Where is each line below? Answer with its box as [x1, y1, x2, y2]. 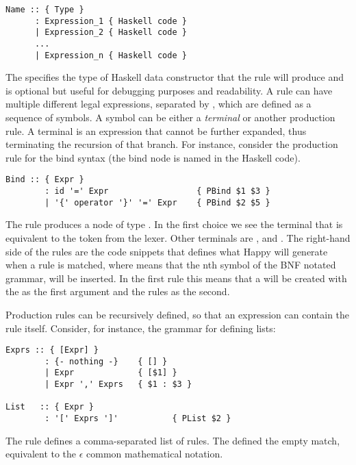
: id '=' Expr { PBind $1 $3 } [44, 186, 270, 197]
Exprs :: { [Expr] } [5, 345, 99, 355]
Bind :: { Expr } [5, 175, 84, 185]
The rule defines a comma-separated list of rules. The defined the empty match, [5, 433, 340, 447]
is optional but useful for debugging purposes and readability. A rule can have [5, 83, 333, 97]
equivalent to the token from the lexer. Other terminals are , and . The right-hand [5, 231, 351, 244]
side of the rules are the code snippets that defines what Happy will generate [5, 244, 328, 258]
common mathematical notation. [86, 447, 223, 461]
